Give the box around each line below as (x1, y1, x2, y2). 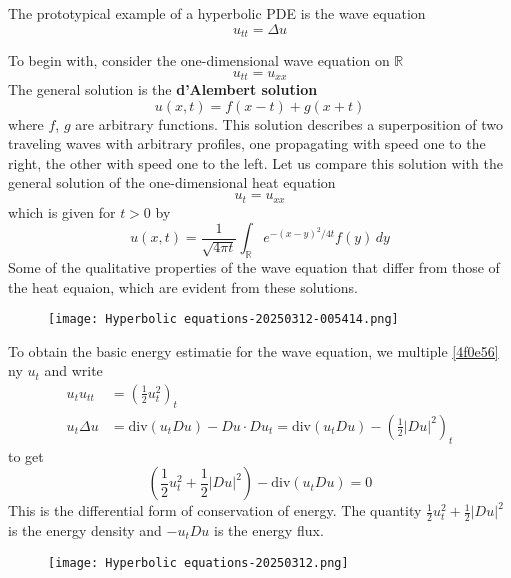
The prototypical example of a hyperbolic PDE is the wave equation (8, 3, 426, 23)
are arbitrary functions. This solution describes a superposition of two (75, 113, 504, 134)
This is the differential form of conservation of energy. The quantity (8, 500, 422, 521)
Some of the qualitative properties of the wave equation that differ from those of (8, 256, 500, 277)
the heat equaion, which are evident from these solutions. (8, 276, 358, 297)
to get (8, 445, 44, 466)
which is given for (8, 201, 116, 222)
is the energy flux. (213, 520, 324, 541)
